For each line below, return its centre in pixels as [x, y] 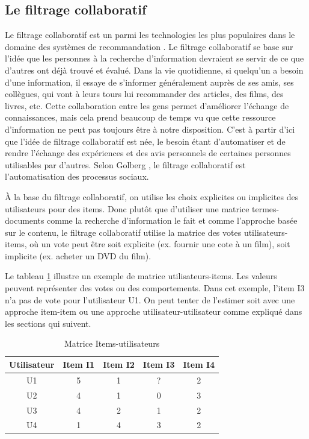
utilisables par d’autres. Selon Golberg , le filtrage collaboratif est [125, 164]
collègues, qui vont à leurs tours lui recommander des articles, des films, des [144, 94]
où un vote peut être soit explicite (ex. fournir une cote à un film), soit [160, 244]
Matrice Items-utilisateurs [112, 343]
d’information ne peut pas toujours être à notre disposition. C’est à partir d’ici [150, 129]
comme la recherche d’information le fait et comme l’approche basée [172, 220]
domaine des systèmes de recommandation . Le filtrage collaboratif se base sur [149, 46]
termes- [266, 208]
